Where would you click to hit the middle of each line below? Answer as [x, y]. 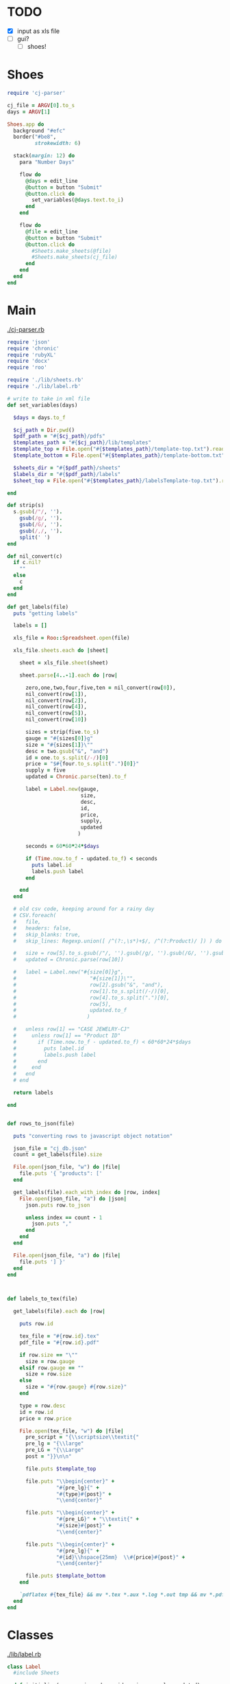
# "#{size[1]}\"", [75, 978]
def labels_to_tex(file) [42, 1299]
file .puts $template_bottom [65, 1576]
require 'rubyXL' [32, 355]
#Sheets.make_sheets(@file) [72, 251]
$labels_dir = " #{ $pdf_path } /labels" [67, 474]
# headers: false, [42, 928]
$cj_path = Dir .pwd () [44, 430]
